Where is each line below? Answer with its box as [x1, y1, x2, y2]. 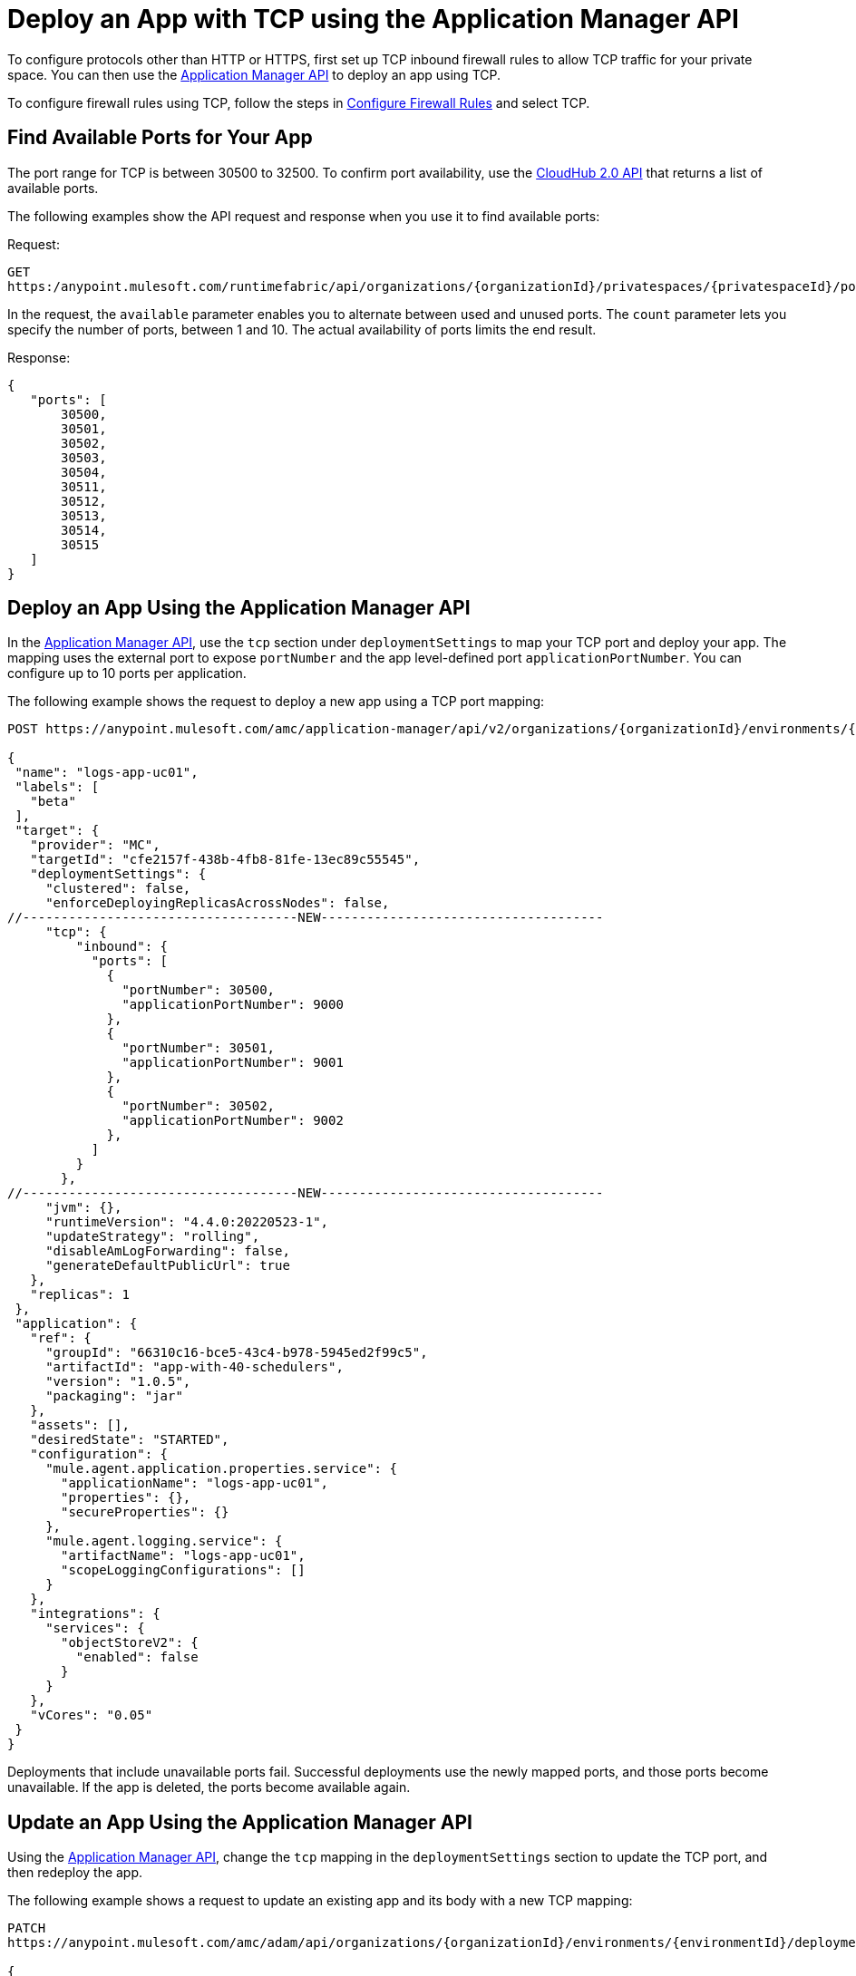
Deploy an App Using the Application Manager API [7, 596, 471, 620]
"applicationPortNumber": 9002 [122, 1113, 344, 1128]
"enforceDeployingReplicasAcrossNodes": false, [45, 896, 390, 911]
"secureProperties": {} [61, 1505, 229, 1520]
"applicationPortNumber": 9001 [122, 1055, 344, 1070]
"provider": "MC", [30, 838, 160, 853]
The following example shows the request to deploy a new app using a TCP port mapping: [7, 693, 545, 710]
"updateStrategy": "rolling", [45, 1229, 260, 1245]
